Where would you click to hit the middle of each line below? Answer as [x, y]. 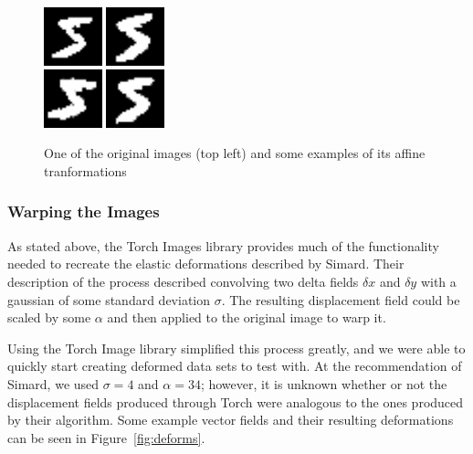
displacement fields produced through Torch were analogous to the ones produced [236, 401]
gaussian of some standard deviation [109, 299]
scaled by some [49, 317]
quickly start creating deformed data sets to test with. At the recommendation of [235, 366]
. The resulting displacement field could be [341, 299]
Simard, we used [53, 383]
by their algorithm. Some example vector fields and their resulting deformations [231, 420]
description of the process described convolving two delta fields [183, 281]
